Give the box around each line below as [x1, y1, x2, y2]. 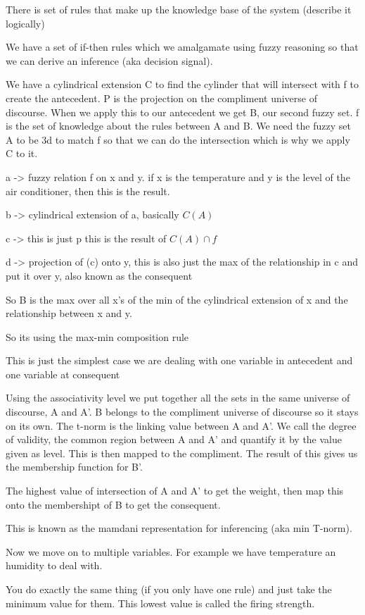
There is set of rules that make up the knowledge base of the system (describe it [6, 2, 352, 16]
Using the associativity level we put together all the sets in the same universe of [6, 390, 350, 405]
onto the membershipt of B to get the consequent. [6, 497, 221, 511]
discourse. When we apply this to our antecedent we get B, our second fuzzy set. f [6, 104, 359, 119]
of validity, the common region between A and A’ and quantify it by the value [6, 432, 342, 447]
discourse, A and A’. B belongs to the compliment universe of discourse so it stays [6, 404, 359, 419]
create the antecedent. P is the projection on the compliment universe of [6, 90, 317, 105]
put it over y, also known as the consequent [6, 268, 193, 282]
